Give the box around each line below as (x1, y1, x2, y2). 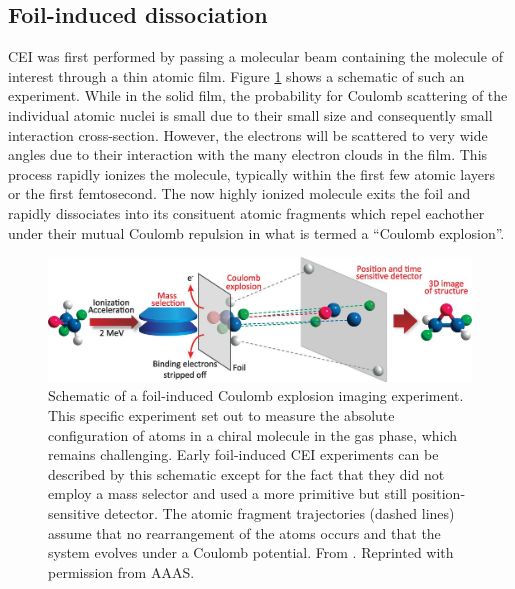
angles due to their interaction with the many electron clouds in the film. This (8, 144, 488, 165)
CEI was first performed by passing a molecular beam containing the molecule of (8, 46, 503, 67)
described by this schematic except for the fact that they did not (48, 463, 445, 484)
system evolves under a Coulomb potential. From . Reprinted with (48, 542, 454, 563)
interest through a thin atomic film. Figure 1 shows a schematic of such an (8, 65, 465, 86)
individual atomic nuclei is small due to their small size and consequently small (8, 104, 493, 125)
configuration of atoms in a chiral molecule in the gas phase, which (48, 424, 458, 445)
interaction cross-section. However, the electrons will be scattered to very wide (8, 124, 488, 145)
